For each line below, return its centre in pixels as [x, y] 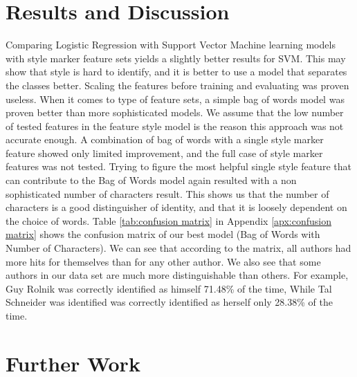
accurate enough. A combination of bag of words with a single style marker [165, 139]
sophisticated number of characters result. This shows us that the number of [167, 193]
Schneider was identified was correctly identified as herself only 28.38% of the [169, 302]
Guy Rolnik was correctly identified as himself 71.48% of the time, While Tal [169, 288]
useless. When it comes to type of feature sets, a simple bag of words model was [175, 99]
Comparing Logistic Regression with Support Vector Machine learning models [171, 45]
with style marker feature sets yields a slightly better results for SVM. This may [176, 58]
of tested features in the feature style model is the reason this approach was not [175, 126]
